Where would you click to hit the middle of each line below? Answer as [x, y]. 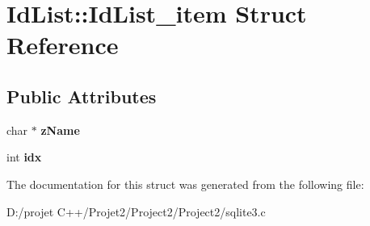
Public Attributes [82, 96]
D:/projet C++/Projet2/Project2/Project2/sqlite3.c [136, 211]
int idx [24, 157]
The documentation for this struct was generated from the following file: [185, 184]
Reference [63, 45]
